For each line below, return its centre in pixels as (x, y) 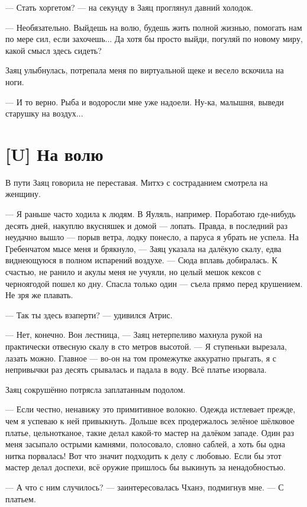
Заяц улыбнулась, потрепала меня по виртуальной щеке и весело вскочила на (145, 70)
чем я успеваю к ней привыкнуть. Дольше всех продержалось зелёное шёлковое (150, 420)
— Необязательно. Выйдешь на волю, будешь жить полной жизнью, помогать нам (154, 27)
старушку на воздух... (44, 113)
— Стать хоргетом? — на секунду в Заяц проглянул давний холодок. (130, 7)
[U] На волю (54, 154)
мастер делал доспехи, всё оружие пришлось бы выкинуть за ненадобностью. (146, 467)
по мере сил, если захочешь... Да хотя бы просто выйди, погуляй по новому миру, (154, 39)
